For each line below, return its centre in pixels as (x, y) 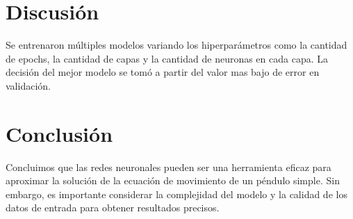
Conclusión (59, 133)
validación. (28, 85)
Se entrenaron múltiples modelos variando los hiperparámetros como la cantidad (176, 45)
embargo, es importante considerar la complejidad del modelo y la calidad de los (176, 194)
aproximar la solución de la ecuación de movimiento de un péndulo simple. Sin (173, 180)
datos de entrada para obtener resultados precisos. (113, 208)
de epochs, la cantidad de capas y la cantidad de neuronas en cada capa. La (167, 58)
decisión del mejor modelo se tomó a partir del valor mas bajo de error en (163, 72)
